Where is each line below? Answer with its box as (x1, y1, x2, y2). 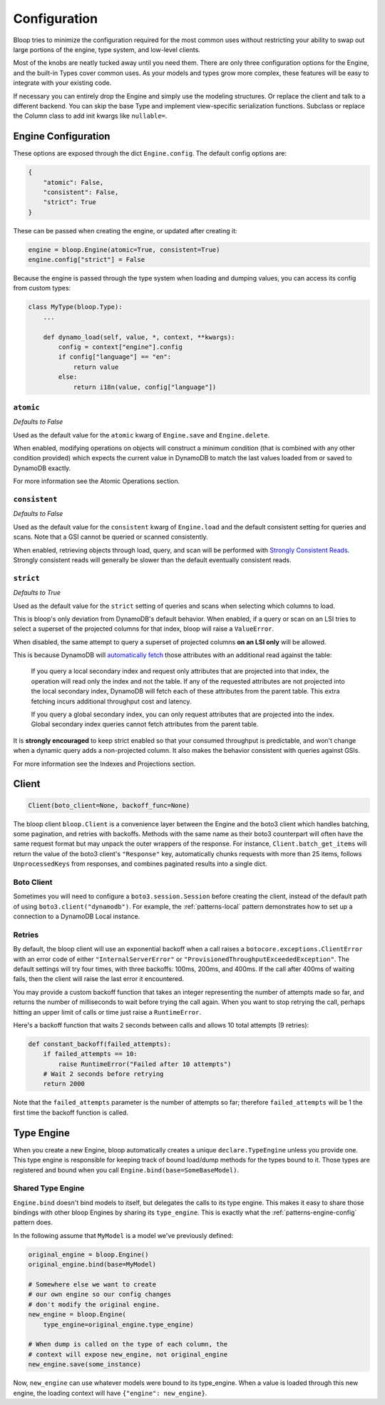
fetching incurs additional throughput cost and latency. (31, 696, 192, 706)
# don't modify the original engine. (28, 1300, 160, 1309)
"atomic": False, (43, 178, 104, 186)
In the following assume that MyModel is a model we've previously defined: (13, 1231, 233, 1239)
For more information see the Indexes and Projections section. (13, 759, 196, 768)
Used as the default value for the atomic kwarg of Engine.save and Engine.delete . (13, 430, 270, 439)
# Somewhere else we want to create (28, 1281, 157, 1288)
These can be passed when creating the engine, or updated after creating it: (13, 226, 238, 235)
